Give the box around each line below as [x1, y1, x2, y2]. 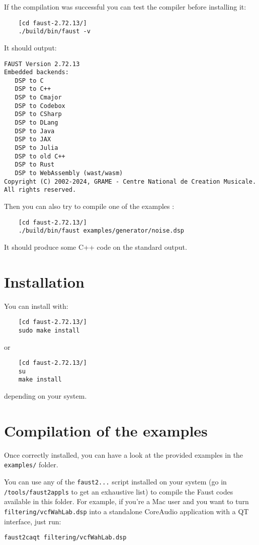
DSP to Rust [15, 161, 55, 169]
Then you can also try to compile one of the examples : [4, 201, 175, 211]
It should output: [4, 42, 57, 52]
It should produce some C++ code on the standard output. [4, 241, 187, 252]
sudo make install [18, 326, 80, 334]
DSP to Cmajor [15, 94, 62, 101]
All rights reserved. [4, 186, 76, 194]
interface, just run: [4, 516, 61, 526]
